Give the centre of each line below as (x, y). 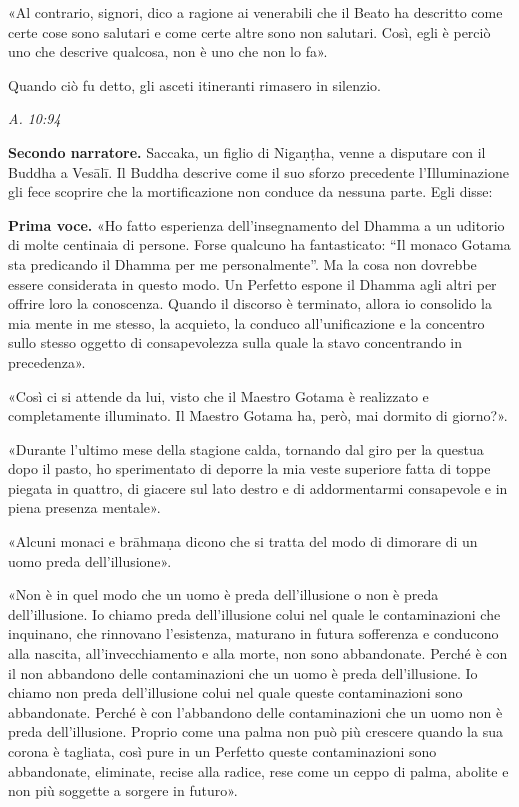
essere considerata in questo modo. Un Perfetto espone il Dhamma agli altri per (252, 283)
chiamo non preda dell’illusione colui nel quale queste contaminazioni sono (235, 692)
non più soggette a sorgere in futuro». (123, 790)
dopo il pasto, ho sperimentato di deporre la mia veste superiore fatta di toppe (249, 468)
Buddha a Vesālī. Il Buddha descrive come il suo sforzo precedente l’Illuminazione (258, 171)
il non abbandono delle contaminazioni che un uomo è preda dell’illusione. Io (243, 672)
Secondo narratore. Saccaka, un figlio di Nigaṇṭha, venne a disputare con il (247, 151)
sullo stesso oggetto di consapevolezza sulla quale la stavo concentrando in (235, 342)
